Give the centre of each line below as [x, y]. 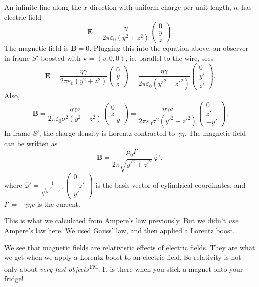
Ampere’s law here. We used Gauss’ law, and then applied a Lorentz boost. [119, 230]
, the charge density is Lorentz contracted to [107, 133]
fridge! [14, 278]
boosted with [61, 57]
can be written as [31, 143]
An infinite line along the [43, 7]
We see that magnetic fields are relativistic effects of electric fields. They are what [130, 247]
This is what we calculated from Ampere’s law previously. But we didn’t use [121, 221]
